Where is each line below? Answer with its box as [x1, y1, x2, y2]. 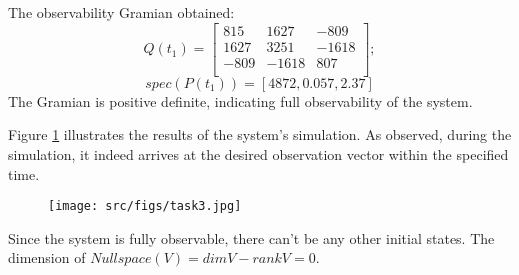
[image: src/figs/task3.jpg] [48, 199, 242, 214]
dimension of [8, 247, 86, 268]
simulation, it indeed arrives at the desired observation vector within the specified [8, 143, 509, 164]
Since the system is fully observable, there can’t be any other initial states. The [8, 227, 495, 248]
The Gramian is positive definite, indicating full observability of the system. [8, 90, 473, 111]
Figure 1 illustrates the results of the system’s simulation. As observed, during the [8, 124, 512, 145]
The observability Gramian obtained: [8, 2, 235, 22]
